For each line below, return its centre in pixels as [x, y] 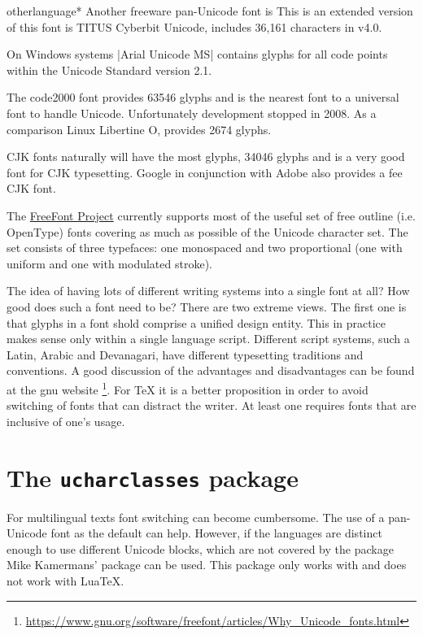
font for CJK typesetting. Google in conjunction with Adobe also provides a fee [205, 172]
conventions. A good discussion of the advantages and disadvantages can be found [211, 370]
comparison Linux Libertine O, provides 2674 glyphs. [139, 129]
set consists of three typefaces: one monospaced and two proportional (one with [205, 248]
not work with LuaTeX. [65, 580]
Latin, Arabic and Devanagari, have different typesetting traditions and [185, 354]
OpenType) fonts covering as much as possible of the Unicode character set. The [207, 231]
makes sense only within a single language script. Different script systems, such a [208, 339]
